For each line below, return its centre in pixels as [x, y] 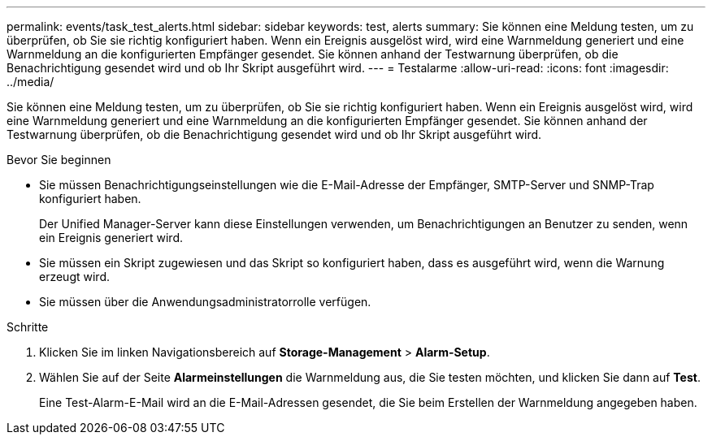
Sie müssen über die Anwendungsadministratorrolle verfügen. [205, 302]
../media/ [30, 82]
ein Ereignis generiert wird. [111, 238]
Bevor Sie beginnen [59, 160]
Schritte [28, 327]
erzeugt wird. [74, 277]
